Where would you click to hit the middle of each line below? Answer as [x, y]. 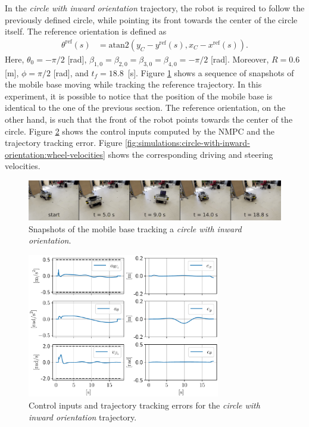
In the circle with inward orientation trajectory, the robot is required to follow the [155, 8]
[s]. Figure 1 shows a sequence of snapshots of [211, 72]
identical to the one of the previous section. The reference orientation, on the [145, 107]
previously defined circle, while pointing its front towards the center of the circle [151, 19]
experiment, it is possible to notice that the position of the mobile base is [139, 96]
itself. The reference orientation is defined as [86, 31]
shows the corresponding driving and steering [191, 154]
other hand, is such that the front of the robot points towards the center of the [149, 119]
